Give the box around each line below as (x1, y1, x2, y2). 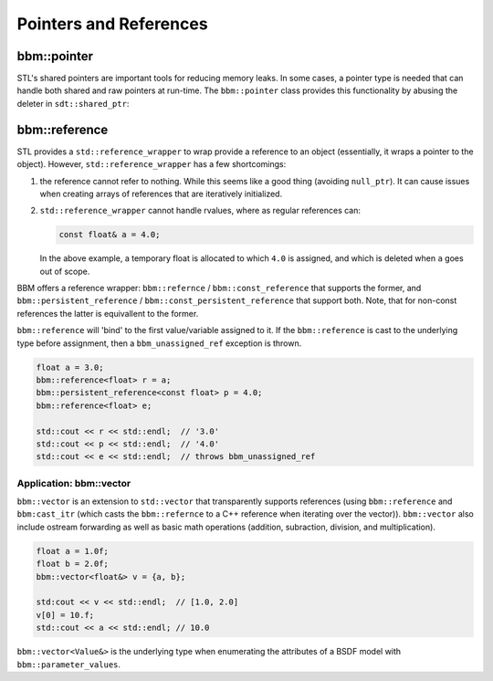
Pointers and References (16, 14, 209, 34)
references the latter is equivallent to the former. (16, 308, 199, 319)
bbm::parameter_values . (16, 658, 121, 670)
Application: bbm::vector (16, 477, 131, 489)
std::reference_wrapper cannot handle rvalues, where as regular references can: (39, 205, 361, 216)
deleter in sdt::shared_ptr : (16, 98, 130, 109)
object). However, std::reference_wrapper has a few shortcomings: (16, 159, 287, 170)
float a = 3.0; (36, 361, 104, 372)
